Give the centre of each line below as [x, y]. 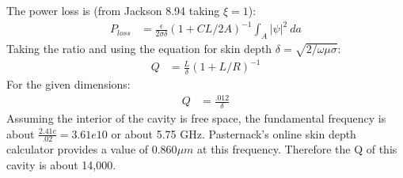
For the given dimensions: [68, 84]
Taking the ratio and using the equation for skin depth [139, 48]
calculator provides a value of [78, 149]
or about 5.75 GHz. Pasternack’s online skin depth [234, 133]
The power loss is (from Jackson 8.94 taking [113, 10]
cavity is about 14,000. [61, 165]
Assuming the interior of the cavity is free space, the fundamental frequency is [196, 118]
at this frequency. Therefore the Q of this [297, 149]
